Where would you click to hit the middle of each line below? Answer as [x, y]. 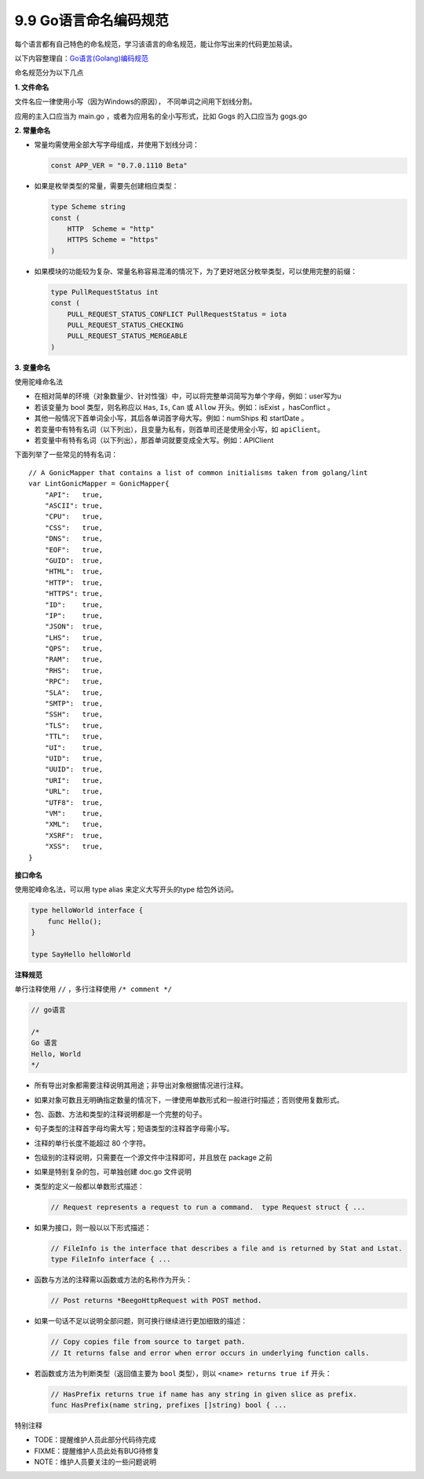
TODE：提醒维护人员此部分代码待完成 [95, 1440]
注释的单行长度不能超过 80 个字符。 [92, 1143]
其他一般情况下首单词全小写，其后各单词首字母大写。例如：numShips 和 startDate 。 [171, 418]
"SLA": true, [74, 692]
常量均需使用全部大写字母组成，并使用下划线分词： [117, 145]
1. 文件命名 [32, 87]
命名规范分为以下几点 [49, 73]
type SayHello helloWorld [81, 954]
